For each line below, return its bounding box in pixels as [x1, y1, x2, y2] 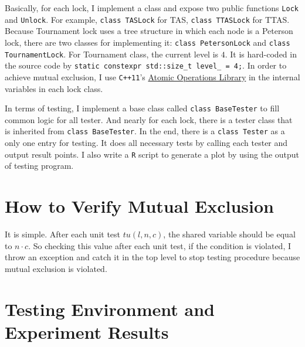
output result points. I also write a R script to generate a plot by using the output [5, 148, 300, 160]
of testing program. [5, 159, 74, 172]
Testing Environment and [5, 297, 215, 321]
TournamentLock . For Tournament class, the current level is [5, 47, 219, 60]
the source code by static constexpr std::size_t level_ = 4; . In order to [5, 59, 287, 72]
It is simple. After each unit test [5, 228, 121, 240]
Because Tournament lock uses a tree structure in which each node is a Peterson [5, 25, 293, 37]
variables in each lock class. [5, 82, 103, 94]
